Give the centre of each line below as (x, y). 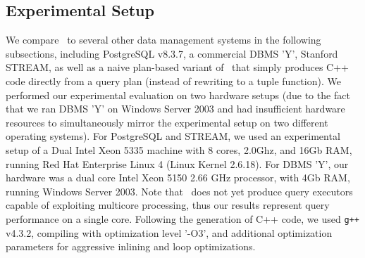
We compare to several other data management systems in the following (163, 40)
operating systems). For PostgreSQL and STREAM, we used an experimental (173, 136)
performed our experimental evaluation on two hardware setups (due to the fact (178, 95)
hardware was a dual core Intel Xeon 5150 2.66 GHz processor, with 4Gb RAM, (178, 178)
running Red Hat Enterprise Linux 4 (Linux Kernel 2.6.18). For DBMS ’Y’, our (177, 163)
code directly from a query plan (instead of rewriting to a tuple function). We (173, 80)
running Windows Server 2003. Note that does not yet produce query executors (179, 191)
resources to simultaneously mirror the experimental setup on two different (167, 122)
